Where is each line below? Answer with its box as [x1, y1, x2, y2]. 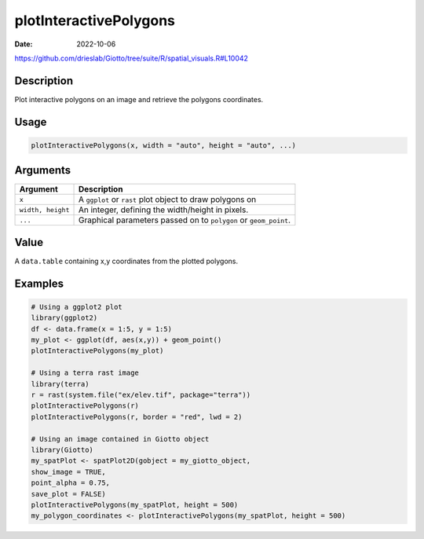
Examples [14, 277, 64, 290]
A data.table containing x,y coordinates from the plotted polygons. [14, 256, 239, 266]
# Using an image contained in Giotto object [31, 434, 210, 443]
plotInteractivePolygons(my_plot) [31, 346, 164, 355]
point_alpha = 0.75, [31, 478, 110, 487]
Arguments [14, 163, 71, 177]
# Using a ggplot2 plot [31, 302, 123, 311]
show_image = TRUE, [31, 467, 106, 476]
